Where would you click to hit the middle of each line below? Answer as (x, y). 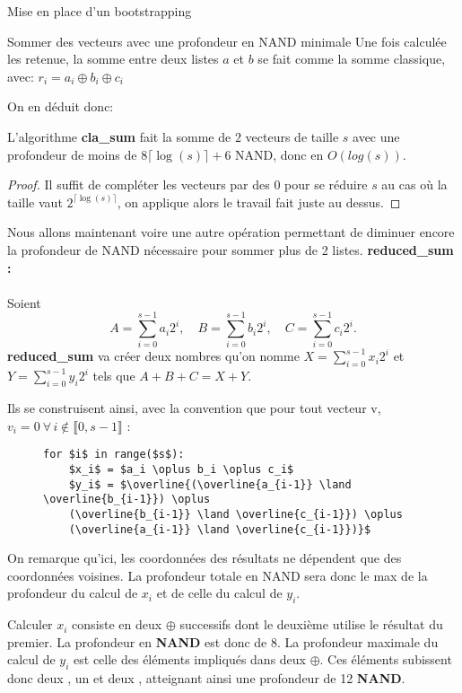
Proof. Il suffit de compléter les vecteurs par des (139, 184)
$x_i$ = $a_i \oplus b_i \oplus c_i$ (181, 469)
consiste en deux (117, 624)
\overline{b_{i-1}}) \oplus (127, 500)
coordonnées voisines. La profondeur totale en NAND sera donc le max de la (218, 575)
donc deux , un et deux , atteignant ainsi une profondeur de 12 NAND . (206, 678)
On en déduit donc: (61, 106)
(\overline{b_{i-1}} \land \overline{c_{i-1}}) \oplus (235, 514)
